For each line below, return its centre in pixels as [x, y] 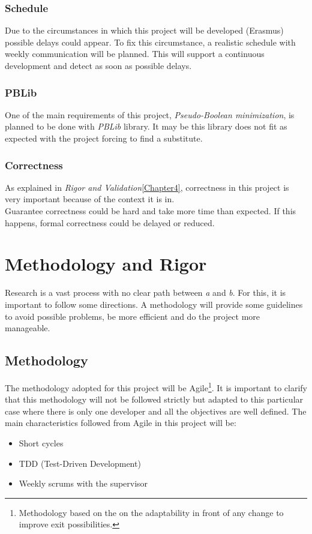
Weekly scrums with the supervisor [83, 483]
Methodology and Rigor [106, 264]
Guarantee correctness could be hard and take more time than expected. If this [151, 211]
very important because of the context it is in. [90, 199]
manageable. [28, 328]
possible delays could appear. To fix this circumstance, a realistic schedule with [150, 42]
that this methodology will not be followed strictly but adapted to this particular [154, 399]
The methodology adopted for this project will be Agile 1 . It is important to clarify [156, 386]
